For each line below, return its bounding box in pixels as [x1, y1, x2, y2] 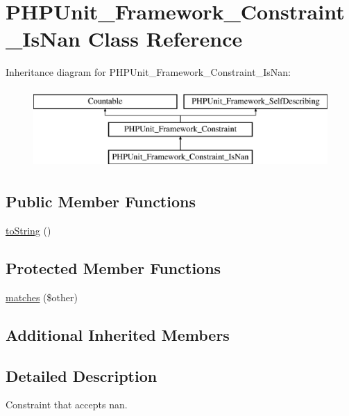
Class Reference [87, 24, 243, 53]
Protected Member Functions [6, 257, 221, 279]
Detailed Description [6, 365, 158, 386]
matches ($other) [6, 289, 78, 304]
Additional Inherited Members [6, 323, 230, 345]
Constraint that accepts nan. [6, 397, 128, 412]
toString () [6, 223, 51, 238]
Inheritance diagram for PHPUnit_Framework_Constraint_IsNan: [6, 65, 291, 79]
